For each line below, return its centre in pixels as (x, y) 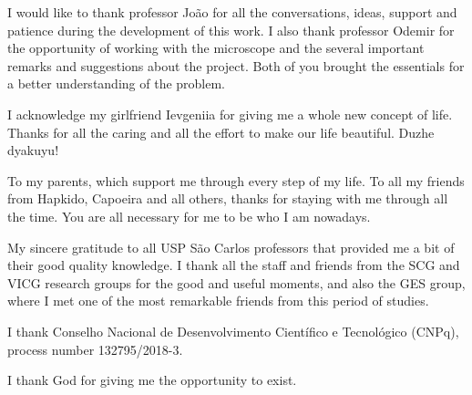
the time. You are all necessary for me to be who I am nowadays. (189, 216)
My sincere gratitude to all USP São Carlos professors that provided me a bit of (231, 247)
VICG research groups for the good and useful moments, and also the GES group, (236, 282)
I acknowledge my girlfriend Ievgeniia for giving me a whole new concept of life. (230, 114)
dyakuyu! (33, 150)
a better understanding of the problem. (117, 83)
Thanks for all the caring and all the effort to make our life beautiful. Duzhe (221, 132)
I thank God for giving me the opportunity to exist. (152, 380)
